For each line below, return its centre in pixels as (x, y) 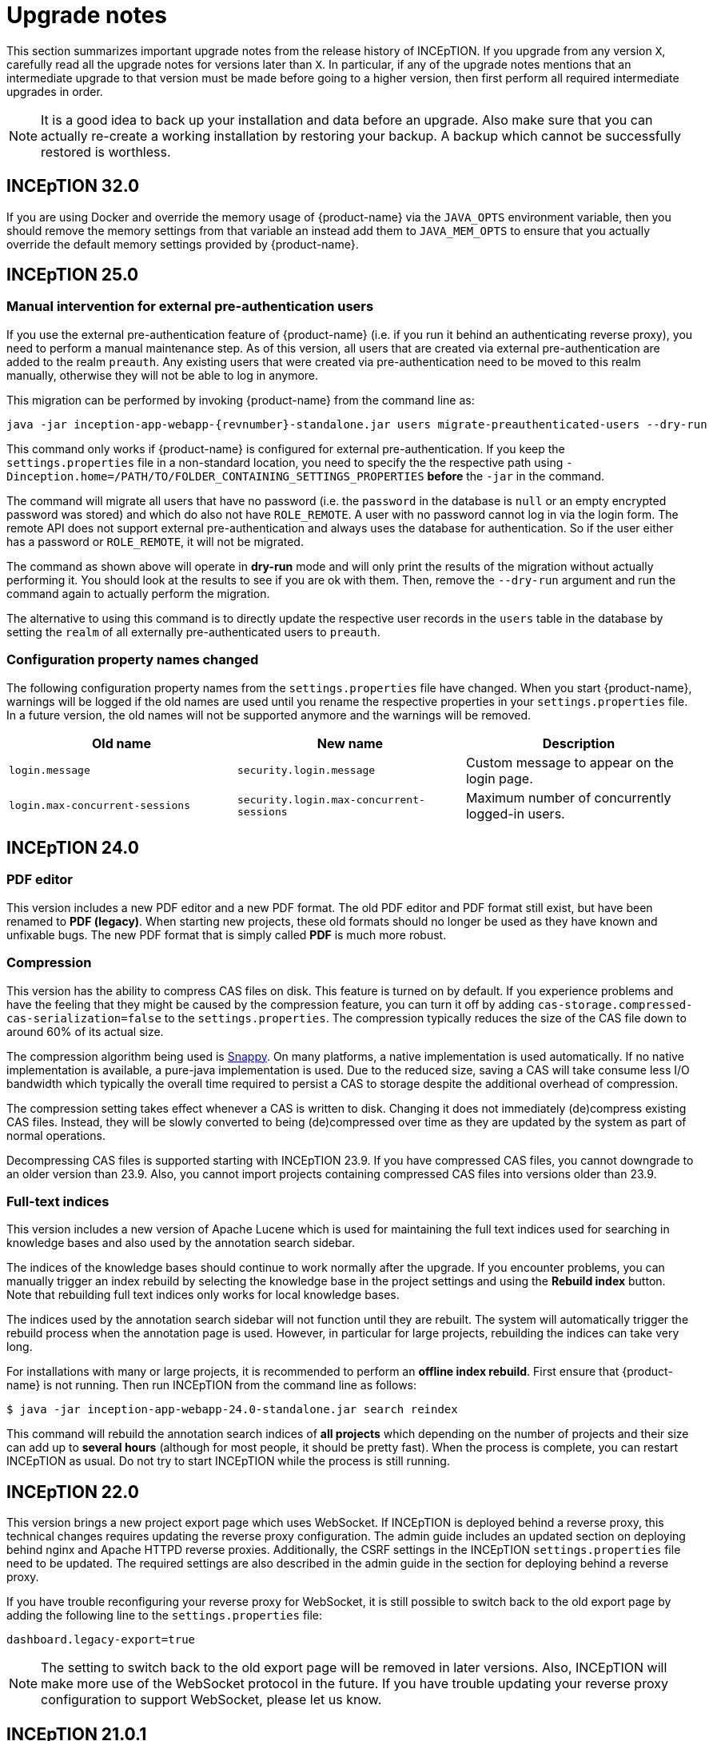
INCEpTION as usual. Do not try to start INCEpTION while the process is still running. (228, 1461)
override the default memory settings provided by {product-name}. (183, 244)
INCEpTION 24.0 (73, 847)
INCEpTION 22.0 (73, 1492)
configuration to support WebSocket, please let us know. (211, 1700)
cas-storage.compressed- (615, 1004)
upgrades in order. (55, 91)
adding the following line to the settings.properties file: (165, 1616)
